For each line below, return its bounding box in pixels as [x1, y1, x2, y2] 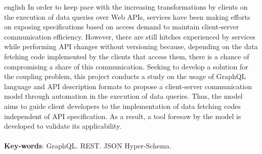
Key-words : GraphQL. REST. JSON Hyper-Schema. [4, 140, 171, 151]
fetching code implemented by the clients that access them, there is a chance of [4, 51, 249, 61]
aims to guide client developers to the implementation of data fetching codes [4, 100, 241, 111]
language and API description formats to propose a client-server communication [4, 81, 252, 91]
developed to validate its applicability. [4, 121, 122, 131]
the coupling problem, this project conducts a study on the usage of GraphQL [4, 71, 246, 82]
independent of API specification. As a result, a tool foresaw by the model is [4, 110, 241, 121]
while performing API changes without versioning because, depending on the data [4, 41, 258, 52]
